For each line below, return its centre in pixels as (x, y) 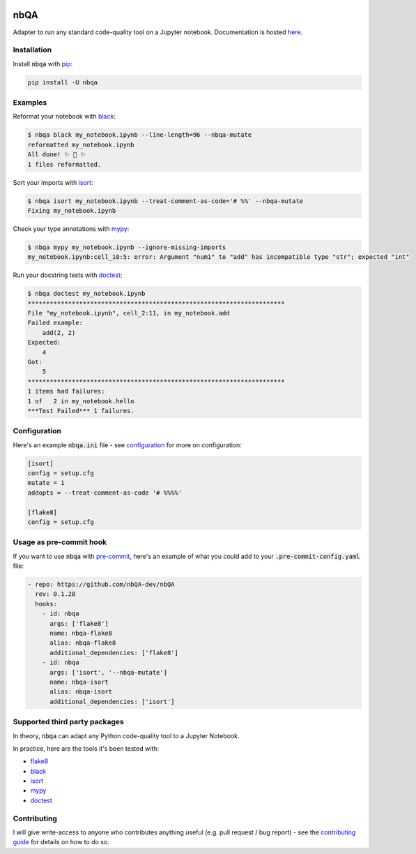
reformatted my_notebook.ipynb (81, 144)
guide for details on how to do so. (61, 842)
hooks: (46, 604)
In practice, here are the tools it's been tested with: (86, 748)
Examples (30, 103)
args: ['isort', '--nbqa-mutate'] (108, 672)
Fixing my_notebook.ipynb (72, 210)
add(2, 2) (59, 332)
